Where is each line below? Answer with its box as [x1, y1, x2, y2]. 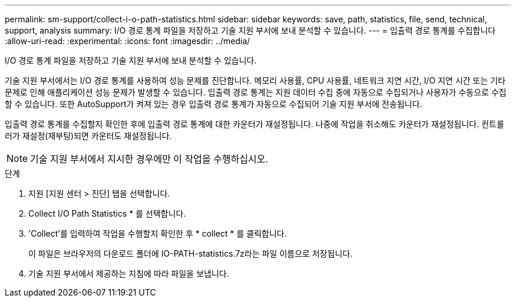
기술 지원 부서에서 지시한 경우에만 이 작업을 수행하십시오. [30, 153, 269, 165]
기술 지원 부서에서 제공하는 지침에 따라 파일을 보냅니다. [28, 268, 229, 278]
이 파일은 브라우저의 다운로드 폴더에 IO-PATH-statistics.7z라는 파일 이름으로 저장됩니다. [28, 248, 353, 258]
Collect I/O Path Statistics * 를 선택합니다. [28, 208, 186, 218]
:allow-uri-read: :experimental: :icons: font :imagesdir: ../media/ [5, 36, 250, 46]
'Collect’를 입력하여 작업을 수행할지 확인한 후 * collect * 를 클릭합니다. [28, 228, 287, 238]
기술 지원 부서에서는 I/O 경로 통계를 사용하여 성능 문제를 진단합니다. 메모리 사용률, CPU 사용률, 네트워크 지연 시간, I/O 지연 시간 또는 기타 [5, 75, 506, 85]
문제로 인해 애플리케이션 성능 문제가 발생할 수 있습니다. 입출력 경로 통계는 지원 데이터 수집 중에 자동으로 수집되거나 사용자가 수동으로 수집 [5, 87, 507, 97]
